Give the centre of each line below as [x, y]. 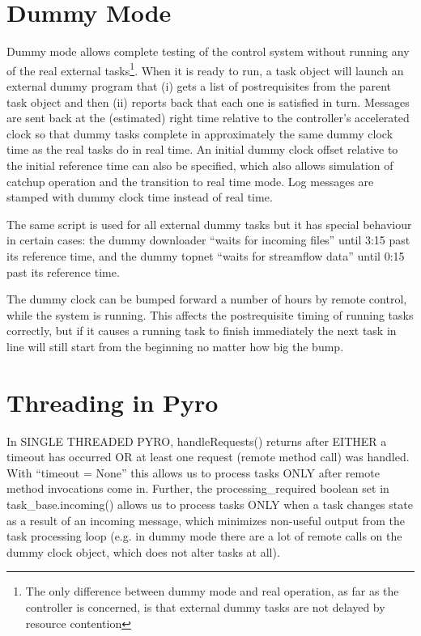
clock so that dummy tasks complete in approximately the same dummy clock [200, 133]
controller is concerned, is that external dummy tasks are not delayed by [205, 606]
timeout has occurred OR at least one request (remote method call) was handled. [208, 457]
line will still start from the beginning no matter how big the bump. [175, 346]
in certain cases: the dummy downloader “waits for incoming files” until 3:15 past [208, 240]
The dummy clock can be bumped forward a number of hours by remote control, [207, 299]
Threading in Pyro [113, 402]
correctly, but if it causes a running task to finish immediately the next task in [202, 331]
